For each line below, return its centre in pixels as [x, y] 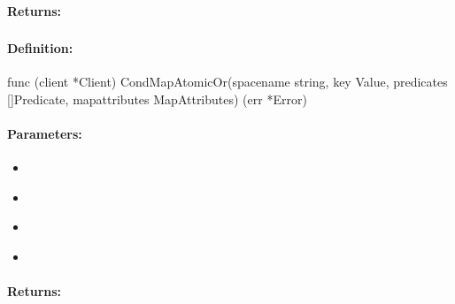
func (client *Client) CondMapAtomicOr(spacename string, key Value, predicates [227, 82]
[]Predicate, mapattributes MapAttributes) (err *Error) [157, 99]
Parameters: [45, 134]
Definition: [40, 48]
